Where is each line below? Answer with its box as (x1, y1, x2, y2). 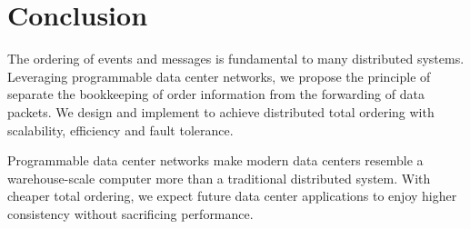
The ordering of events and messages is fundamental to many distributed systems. (7, 49, 465, 68)
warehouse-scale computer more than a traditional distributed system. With (7, 168, 431, 187)
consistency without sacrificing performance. (7, 204, 254, 223)
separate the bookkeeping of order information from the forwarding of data (7, 85, 425, 104)
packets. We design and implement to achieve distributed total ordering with (7, 102, 435, 121)
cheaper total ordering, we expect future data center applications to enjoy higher (7, 186, 457, 205)
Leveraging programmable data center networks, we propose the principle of (7, 66, 431, 85)
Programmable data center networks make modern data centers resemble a (7, 151, 424, 170)
